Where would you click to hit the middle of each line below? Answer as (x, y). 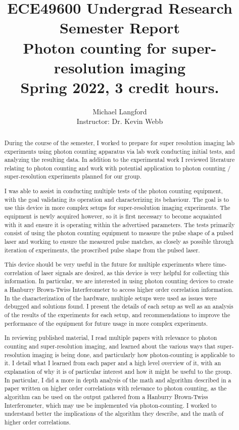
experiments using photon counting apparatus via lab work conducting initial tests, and (119, 151)
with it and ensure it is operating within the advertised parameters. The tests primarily (119, 224)
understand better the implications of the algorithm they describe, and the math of (114, 414)
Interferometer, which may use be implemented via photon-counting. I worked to (110, 405)
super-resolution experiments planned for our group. (73, 176)
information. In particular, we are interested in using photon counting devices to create (119, 281)
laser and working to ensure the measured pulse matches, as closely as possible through (119, 241)
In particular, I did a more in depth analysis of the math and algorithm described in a (118, 380)
